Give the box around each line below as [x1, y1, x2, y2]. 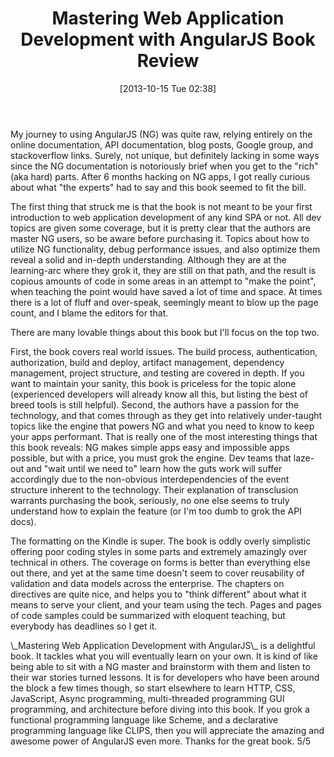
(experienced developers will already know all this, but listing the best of [10, 388, 309, 400]
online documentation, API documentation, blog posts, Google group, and [10, 138, 314, 151]
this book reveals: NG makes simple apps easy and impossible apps [10, 441, 290, 453]
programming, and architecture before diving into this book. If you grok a [10, 703, 310, 715]
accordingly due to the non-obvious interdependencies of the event [10, 473, 290, 485]
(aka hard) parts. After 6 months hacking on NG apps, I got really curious [10, 170, 311, 182]
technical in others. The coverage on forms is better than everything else [10, 556, 311, 568]
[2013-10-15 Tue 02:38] [119, 82, 217, 94]
